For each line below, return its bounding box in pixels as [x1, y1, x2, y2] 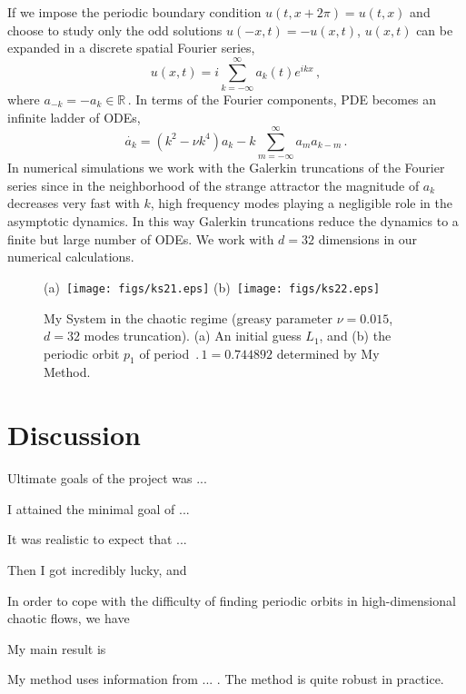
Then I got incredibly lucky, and [7, 560, 187, 579]
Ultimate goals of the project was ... [7, 469, 207, 488]
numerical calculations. [7, 247, 134, 266]
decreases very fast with [7, 193, 140, 213]
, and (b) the [319, 326, 392, 345]
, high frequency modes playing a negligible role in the [150, 193, 452, 213]
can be [416, 20, 453, 39]
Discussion [7, 416, 141, 453]
